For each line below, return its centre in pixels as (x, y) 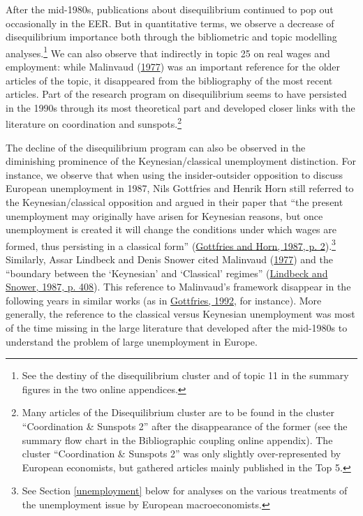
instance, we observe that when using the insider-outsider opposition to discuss (175, 174)
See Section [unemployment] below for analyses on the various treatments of (185, 491)
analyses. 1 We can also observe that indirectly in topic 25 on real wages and (168, 52)
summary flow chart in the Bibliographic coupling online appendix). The (177, 440)
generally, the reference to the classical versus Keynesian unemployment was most (180, 314)
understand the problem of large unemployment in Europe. (132, 341)
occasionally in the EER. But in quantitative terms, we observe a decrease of (170, 23)
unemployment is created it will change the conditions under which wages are (171, 229)
